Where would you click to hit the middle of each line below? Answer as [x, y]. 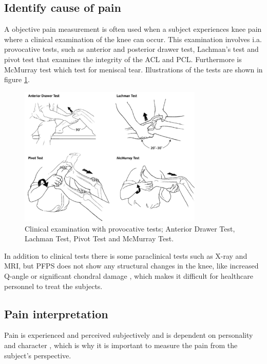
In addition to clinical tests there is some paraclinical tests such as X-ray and [126, 255]
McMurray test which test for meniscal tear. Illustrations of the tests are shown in [133, 69]
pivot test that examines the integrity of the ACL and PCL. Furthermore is [123, 59]
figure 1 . [17, 79]
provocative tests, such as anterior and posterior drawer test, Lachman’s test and [131, 49]
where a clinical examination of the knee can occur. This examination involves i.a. [133, 39]
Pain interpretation [56, 313]
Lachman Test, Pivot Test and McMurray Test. [99, 238]
